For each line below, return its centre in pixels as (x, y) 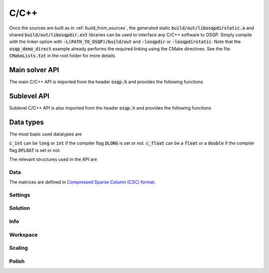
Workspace (24, 235)
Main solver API (34, 70)
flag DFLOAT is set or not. (35, 150)
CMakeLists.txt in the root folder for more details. (63, 56)
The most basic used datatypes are (46, 134)
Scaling (19, 248)
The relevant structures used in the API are (53, 159)
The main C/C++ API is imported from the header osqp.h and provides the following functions (106, 82)
